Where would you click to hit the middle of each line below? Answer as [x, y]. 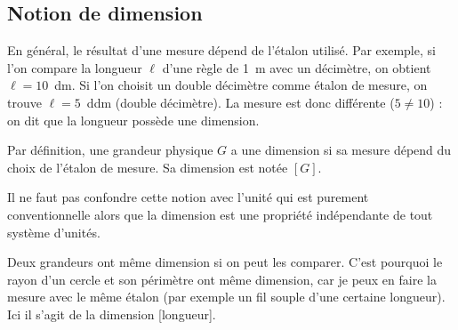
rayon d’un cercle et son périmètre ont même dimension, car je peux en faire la [222, 279]
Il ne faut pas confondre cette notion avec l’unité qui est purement [188, 197]
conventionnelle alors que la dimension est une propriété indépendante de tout [220, 214]
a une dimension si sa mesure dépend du [341, 150]
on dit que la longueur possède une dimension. [133, 120]
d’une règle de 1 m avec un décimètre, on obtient [297, 67]
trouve [24, 102]
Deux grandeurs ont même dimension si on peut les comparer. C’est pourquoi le [225, 262]
